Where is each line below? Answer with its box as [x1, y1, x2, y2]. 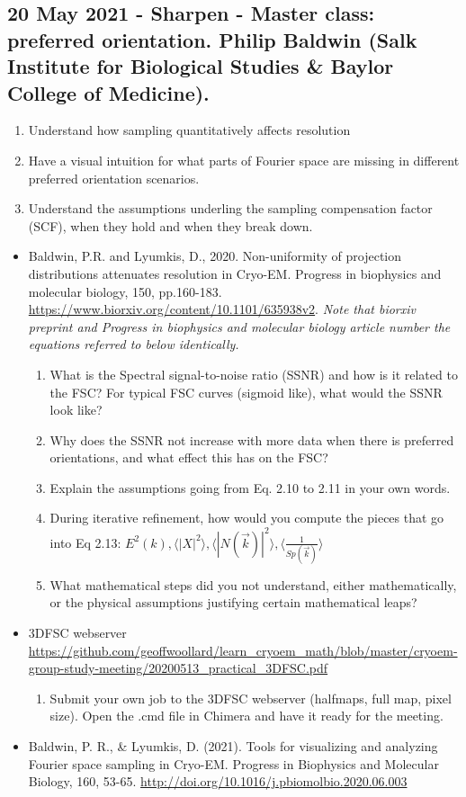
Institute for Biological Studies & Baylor [7, 52, 394, 80]
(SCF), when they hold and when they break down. [28, 216, 313, 235]
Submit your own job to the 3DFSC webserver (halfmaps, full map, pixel [49, 688, 452, 707]
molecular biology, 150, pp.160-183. [28, 282, 222, 300]
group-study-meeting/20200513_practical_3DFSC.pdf [28, 658, 328, 677]
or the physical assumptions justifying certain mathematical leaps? [49, 593, 417, 612]
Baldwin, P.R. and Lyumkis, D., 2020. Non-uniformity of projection [28, 246, 401, 265]
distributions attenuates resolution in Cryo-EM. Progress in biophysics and [28, 264, 442, 282]
